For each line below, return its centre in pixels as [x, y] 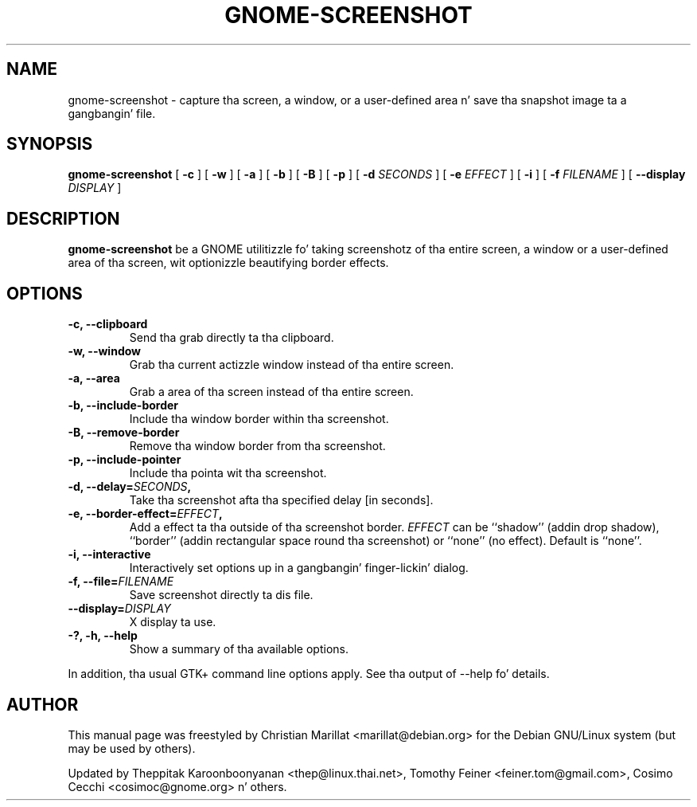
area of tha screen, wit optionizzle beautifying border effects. [228, 263]
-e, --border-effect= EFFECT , [145, 514]
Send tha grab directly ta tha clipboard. [232, 338]
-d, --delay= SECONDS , [130, 487]
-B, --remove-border [124, 433]
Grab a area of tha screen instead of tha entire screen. [271, 392]
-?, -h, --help [103, 636]
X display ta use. [173, 622]
